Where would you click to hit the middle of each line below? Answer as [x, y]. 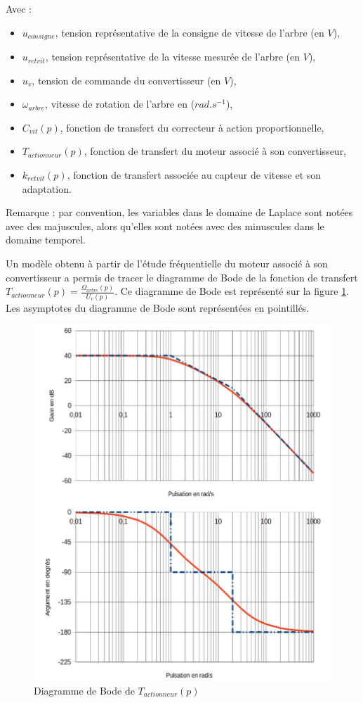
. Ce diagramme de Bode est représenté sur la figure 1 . [232, 291]
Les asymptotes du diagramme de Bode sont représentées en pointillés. [158, 307]
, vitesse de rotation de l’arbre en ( [120, 104]
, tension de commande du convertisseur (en [126, 80]
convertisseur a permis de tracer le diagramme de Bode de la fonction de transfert [182, 277]
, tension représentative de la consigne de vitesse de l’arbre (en [190, 32]
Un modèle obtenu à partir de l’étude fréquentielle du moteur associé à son [167, 263]
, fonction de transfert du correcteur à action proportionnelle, [192, 127]
